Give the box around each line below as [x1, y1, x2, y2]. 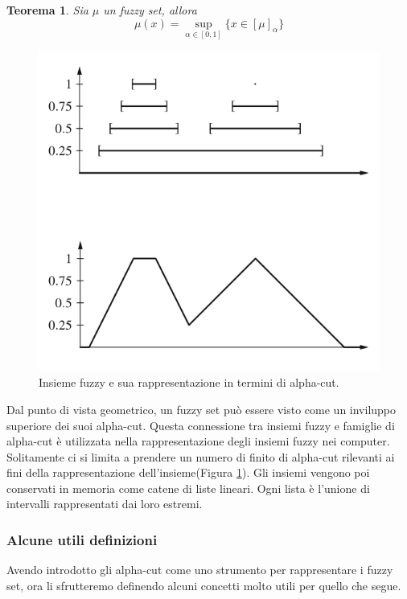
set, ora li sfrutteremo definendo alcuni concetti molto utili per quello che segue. [6, 576, 401, 593]
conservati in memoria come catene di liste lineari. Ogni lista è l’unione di [6, 479, 370, 496]
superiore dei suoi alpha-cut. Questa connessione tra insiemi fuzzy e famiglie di [6, 416, 395, 433]
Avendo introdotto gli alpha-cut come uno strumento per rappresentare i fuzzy [6, 561, 393, 578]
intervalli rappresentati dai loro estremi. [6, 495, 203, 512]
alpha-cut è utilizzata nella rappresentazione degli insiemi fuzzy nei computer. [6, 433, 390, 449]
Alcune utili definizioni [6, 530, 158, 549]
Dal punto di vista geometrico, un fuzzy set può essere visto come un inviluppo [6, 400, 397, 417]
